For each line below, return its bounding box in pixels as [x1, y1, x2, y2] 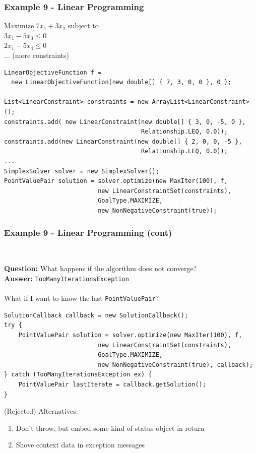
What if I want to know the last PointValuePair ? [4, 293, 159, 303]
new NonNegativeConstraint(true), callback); [98, 361, 253, 368]
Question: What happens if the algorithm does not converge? [4, 263, 197, 274]
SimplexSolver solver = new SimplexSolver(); [4, 167, 159, 175]
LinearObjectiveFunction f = [4, 69, 102, 76]
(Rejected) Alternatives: [4, 406, 78, 416]
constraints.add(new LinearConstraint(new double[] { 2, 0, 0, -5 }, [4, 138, 242, 145]
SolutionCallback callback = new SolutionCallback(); [4, 311, 188, 319]
